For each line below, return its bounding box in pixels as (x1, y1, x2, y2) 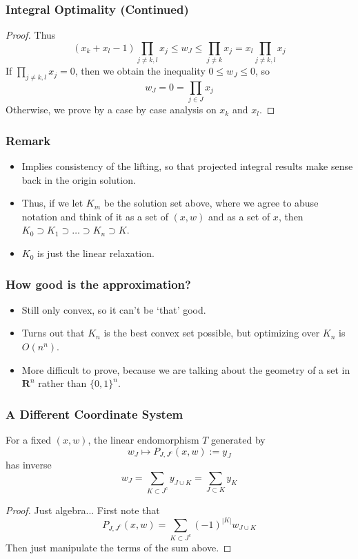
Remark (6, 131, 51, 149)
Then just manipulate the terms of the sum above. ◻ (6, 540, 232, 554)
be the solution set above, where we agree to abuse (103, 196, 319, 210)
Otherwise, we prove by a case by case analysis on (6, 102, 217, 117)
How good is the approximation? (6, 275, 191, 292)
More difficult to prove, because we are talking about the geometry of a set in (21, 362, 350, 377)
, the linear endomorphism (88, 433, 199, 447)
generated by (211, 433, 266, 447)
